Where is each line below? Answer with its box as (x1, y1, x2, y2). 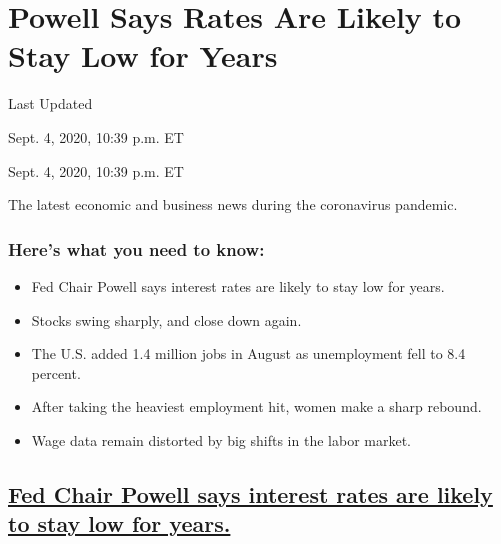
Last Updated (8, 93, 93, 114)
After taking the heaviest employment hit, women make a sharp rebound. (31, 396, 482, 417)
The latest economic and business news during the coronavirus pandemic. (8, 194, 458, 215)
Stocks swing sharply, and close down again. (31, 309, 302, 330)
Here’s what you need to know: (8, 236, 265, 261)
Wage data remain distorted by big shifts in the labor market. (31, 429, 411, 450)
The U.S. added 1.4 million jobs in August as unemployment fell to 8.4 (31, 343, 466, 364)
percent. (31, 362, 81, 383)
